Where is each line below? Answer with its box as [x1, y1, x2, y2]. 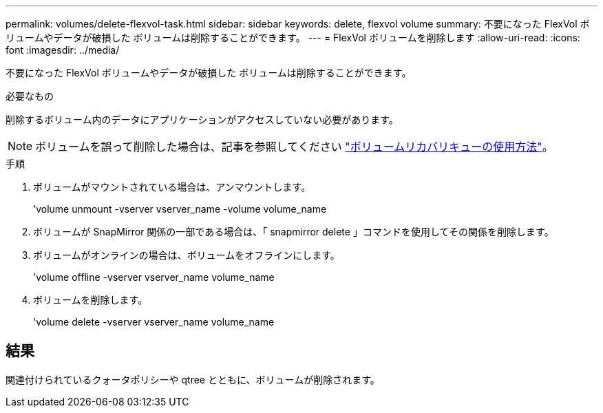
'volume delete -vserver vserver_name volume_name [33, 316, 275, 328]
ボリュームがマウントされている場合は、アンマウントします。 [33, 181, 311, 193]
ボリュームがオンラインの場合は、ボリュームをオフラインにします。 [33, 249, 340, 261]
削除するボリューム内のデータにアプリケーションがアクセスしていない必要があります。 [6, 114, 399, 125]
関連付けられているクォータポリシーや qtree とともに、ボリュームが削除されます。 [6, 373, 380, 385]
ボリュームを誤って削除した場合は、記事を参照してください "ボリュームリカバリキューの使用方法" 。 [35, 140, 553, 153]
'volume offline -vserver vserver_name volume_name [33, 271, 275, 283]
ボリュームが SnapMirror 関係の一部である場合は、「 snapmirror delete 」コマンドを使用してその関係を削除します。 [33, 226, 554, 237]
